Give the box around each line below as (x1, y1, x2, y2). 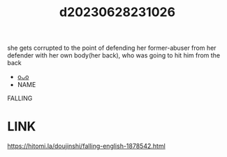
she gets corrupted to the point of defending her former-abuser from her (7, 43, 217, 53)
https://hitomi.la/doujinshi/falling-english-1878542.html (7, 142, 166, 151)
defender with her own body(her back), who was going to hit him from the (7, 51, 221, 60)
